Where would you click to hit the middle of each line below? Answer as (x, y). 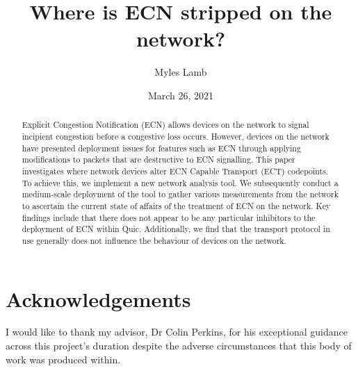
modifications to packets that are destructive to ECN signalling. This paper (158, 159)
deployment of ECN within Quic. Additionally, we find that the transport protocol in (176, 229)
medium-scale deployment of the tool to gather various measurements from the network (180, 194)
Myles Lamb (181, 72)
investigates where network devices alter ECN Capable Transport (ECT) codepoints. (175, 171)
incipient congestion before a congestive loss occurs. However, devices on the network (176, 136)
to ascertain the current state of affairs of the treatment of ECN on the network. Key (176, 205)
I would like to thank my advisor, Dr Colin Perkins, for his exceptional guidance (177, 332)
